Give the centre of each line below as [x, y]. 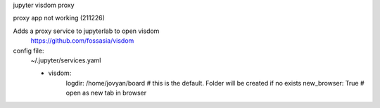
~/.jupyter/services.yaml [66, 60]
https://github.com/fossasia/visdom [82, 41]
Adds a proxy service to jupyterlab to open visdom [86, 31]
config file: [28, 50]
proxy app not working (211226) [59, 18]
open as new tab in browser [106, 93]
